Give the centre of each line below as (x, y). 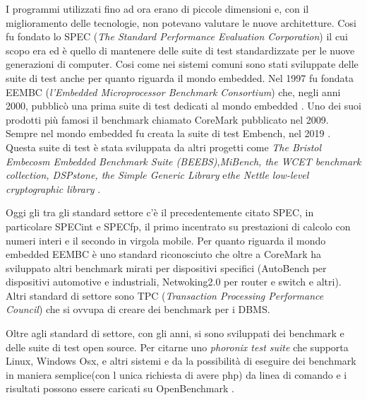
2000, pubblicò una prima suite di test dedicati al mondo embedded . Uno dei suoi (183, 106)
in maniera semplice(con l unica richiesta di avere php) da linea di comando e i (176, 374)
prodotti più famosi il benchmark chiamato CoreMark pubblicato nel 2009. (167, 119)
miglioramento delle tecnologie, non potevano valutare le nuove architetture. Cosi (181, 22)
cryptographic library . (53, 188)
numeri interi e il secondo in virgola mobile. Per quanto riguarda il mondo (166, 240)
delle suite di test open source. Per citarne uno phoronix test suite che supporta (177, 347)
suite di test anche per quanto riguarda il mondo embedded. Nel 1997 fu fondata (180, 77)
